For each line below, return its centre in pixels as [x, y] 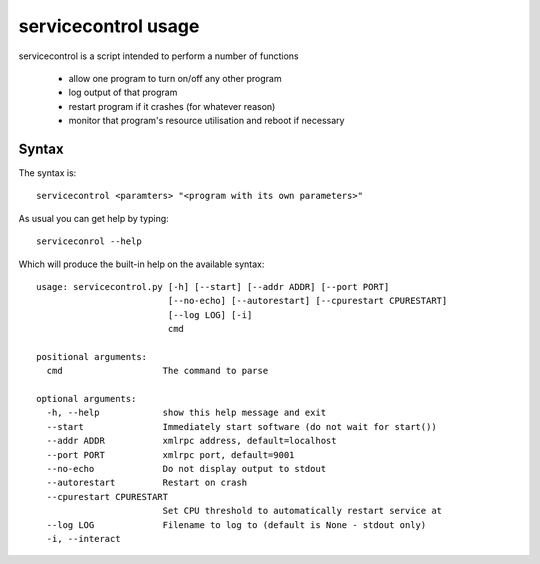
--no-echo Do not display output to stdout [186, 469]
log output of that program [123, 92]
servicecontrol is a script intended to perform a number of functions [158, 56]
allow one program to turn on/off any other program [175, 78]
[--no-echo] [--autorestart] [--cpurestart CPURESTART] [307, 301]
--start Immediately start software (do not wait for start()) [241, 426]
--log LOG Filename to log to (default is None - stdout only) [236, 524]
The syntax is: [47, 173]
